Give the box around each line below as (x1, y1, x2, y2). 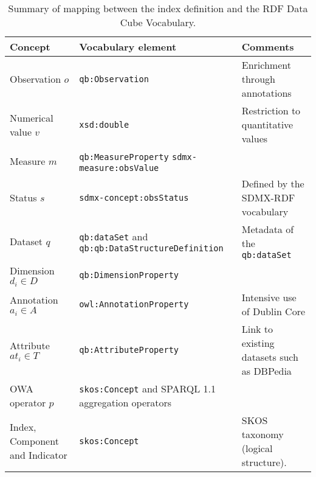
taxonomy (241, 427, 284, 441)
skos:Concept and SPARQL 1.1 (79, 381, 216, 395)
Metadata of (241, 222, 294, 236)
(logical (241, 440, 273, 455)
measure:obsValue (79, 163, 159, 173)
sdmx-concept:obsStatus (79, 192, 189, 203)
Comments (241, 40, 294, 54)
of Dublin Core (241, 304, 306, 318)
